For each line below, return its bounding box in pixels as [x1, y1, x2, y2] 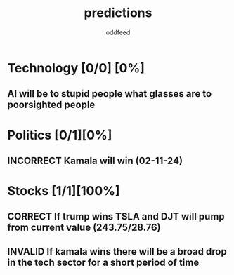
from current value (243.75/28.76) [7, 222, 161, 234]
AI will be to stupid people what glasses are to [7, 88, 212, 100]
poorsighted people [7, 99, 96, 111]
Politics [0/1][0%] [7, 127, 112, 143]
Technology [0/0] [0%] [7, 60, 145, 76]
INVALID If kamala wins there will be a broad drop [7, 246, 227, 257]
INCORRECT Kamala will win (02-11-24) [7, 154, 183, 166]
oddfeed [105, 28, 131, 36]
